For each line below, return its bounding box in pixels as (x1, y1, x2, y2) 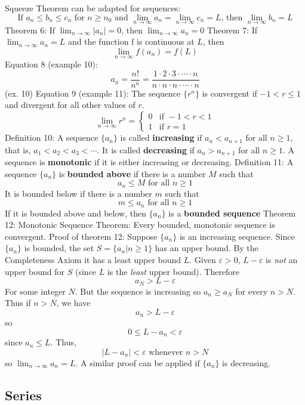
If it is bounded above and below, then (5, 206, 146, 219)
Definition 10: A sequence (5, 131, 98, 144)
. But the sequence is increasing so (75, 285, 201, 297)
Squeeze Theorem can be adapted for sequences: (5, 2, 181, 14)
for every (235, 285, 268, 297)
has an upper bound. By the (155, 242, 258, 254)
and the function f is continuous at (67, 35, 195, 48)
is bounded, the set (24, 242, 94, 254)
